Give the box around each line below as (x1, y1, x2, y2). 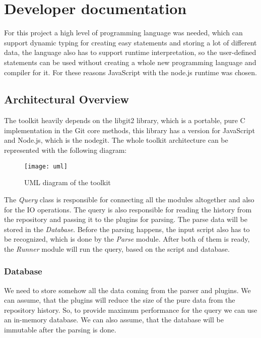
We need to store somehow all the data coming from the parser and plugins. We (4, 285, 251, 295)
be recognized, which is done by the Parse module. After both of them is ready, (4, 234, 250, 244)
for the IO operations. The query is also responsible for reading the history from (4, 204, 252, 214)
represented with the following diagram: (4, 145, 127, 155)
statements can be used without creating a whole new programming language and (4, 57, 256, 67)
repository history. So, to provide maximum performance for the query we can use (4, 304, 257, 315)
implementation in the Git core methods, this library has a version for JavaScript (4, 125, 255, 135)
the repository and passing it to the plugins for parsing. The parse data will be (4, 214, 247, 224)
